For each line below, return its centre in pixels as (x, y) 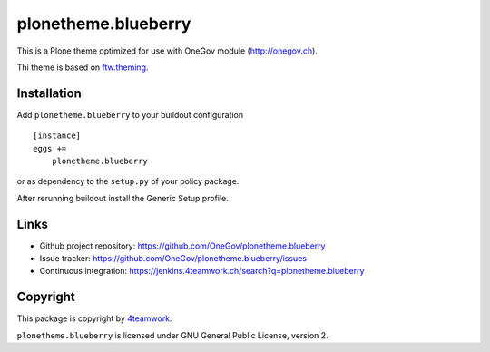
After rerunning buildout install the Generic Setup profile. (122, 198)
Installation (49, 93)
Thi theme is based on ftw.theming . (83, 67)
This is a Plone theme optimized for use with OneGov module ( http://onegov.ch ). (167, 51)
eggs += (50, 148)
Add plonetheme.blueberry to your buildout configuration (130, 114)
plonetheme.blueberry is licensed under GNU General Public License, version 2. (172, 335)
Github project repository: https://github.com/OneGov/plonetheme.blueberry (182, 246)
